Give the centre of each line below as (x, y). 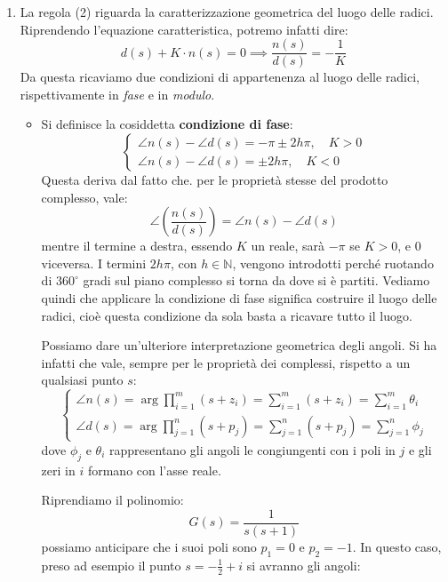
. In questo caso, (397, 546)
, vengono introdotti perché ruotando (333, 263)
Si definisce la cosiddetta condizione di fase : (167, 124)
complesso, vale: (84, 197)
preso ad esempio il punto (111, 565)
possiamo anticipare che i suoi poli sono (149, 546)
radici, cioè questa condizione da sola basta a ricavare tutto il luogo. (227, 315)
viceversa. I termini (94, 263)
